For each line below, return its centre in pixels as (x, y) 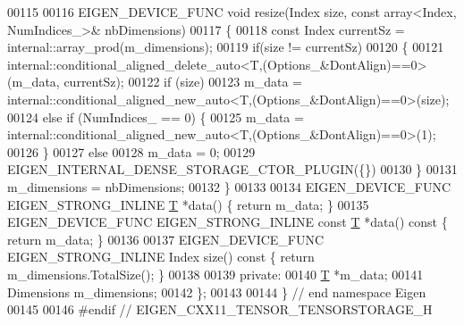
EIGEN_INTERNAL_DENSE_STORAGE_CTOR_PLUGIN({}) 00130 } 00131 (232, 169)
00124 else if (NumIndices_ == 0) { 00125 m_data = (156, 117)
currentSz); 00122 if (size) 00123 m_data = (183, 82)
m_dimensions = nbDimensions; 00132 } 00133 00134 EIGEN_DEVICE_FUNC (229, 186)
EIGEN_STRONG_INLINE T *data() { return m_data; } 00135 (188, 204)
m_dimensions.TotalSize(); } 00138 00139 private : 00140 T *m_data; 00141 (215, 274)
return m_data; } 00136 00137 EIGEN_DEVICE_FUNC (166, 239)
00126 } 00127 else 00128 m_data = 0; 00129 (131, 151)
